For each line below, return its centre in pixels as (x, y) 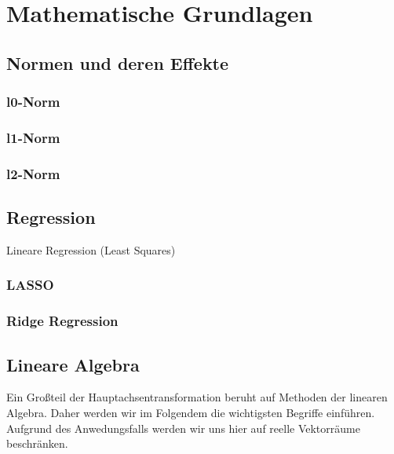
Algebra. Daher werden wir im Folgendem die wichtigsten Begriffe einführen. (191, 412)
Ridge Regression (62, 321)
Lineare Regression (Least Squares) (91, 249)
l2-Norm (33, 173)
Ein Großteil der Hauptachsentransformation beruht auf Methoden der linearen (197, 397)
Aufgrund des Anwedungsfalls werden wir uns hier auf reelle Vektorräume (183, 428)
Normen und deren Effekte (118, 62)
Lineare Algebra (73, 364)
